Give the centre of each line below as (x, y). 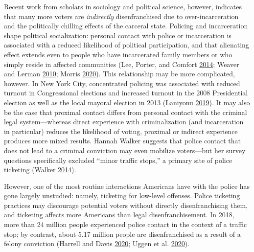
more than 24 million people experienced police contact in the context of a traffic (126, 224)
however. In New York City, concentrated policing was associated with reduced (122, 83)
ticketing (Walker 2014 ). (40, 170)
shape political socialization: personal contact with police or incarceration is (118, 35)
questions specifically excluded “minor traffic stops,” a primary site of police (118, 160)
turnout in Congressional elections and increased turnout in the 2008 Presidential (126, 93)
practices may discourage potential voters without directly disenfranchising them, (126, 205)
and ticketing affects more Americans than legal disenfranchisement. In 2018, (119, 215)
